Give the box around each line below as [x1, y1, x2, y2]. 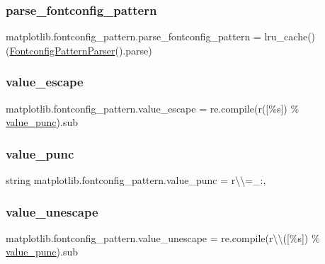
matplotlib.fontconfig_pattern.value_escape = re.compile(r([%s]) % [6, 101, 300, 115]
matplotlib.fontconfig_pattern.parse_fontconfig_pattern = [6, 29, 261, 44]
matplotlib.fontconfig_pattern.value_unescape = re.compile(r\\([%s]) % [6, 230, 320, 245]
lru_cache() [264, 29, 316, 44]
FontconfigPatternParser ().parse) [9, 42, 152, 57]
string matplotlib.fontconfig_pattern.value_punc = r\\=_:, [6, 173, 266, 188]
